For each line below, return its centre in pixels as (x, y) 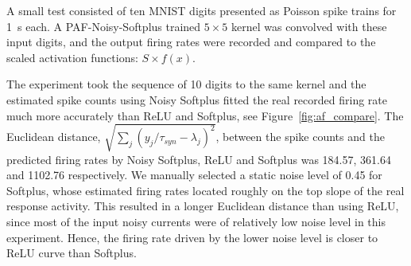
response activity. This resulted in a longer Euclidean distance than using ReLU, (203, 206)
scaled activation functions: (72, 57)
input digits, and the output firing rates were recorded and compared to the (191, 42)
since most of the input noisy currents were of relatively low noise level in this (196, 222)
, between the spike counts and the (300, 137)
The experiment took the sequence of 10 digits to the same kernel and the (186, 84)
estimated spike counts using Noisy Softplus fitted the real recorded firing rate (197, 99)
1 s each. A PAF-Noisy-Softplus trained (104, 26)
